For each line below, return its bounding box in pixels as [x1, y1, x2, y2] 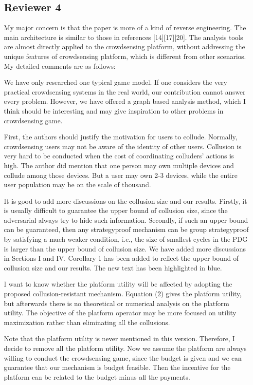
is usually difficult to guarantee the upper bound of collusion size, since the [4, 205, 228, 215]
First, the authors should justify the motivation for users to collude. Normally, [4, 132, 237, 142]
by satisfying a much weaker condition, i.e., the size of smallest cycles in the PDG [4, 234, 248, 244]
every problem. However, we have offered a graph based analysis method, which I [4, 96, 246, 106]
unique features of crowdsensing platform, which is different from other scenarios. [4, 51, 246, 61]
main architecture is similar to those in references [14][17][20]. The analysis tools [4, 32, 243, 42]
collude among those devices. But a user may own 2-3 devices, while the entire [4, 170, 238, 180]
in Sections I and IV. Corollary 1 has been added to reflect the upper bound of [4, 253, 239, 263]
